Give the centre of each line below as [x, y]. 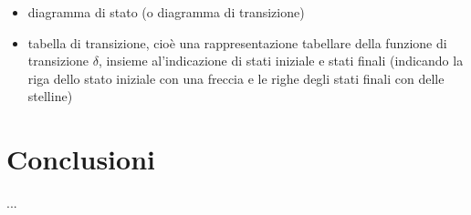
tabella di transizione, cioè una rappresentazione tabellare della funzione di [237, 42]
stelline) [50, 96]
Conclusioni [81, 159]
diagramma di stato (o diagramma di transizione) [166, 12]
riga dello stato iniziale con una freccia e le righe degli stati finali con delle [236, 78]
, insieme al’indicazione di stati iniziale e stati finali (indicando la [281, 61]
